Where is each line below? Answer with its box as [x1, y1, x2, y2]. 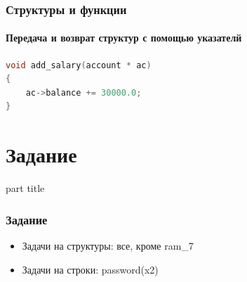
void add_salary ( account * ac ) [6, 60, 152, 70]
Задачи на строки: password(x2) [22, 262, 159, 276]
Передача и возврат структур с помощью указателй [6, 30, 242, 45]
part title [6, 181, 45, 196]
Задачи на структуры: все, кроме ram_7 [22, 238, 194, 252]
